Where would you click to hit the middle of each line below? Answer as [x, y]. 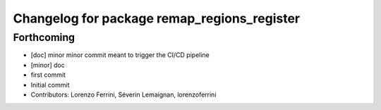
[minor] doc [48, 65]
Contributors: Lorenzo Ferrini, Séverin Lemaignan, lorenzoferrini [123, 94]
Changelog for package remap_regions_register [156, 18]
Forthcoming [44, 37]
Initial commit [50, 85]
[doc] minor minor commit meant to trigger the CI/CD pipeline [120, 55]
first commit [48, 75]
